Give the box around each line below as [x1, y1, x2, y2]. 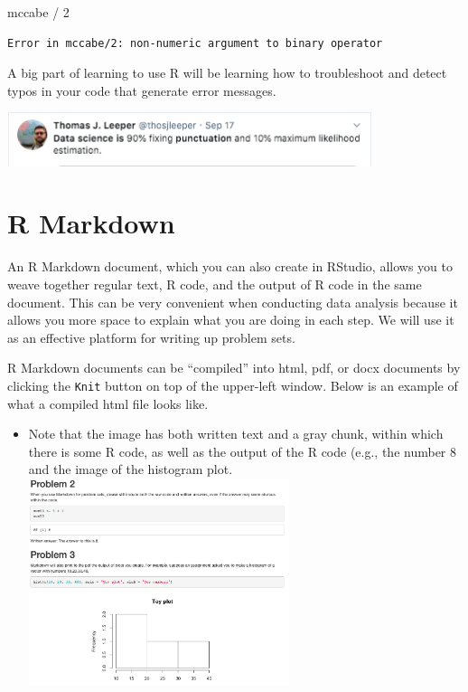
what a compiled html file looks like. [7, 393, 209, 412]
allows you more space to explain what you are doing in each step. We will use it [7, 310, 454, 329]
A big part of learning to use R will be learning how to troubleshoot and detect [7, 63, 447, 82]
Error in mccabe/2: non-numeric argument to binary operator [7, 36, 383, 50]
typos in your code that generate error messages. [7, 81, 276, 100]
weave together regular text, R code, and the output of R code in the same [7, 275, 422, 293]
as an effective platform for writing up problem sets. [7, 327, 295, 346]
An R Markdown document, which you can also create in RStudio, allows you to [7, 257, 453, 276]
